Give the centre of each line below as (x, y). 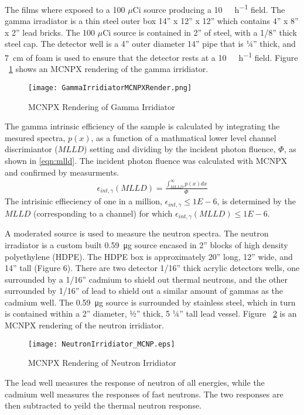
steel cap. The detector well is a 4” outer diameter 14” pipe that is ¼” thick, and (150, 44)
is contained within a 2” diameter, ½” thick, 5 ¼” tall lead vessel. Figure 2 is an (151, 313)
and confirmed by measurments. (62, 172)
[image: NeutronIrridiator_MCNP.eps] (102, 344)
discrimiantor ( (31, 149)
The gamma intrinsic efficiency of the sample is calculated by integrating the (142, 126)
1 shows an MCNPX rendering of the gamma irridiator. (109, 69)
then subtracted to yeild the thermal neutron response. (103, 405)
